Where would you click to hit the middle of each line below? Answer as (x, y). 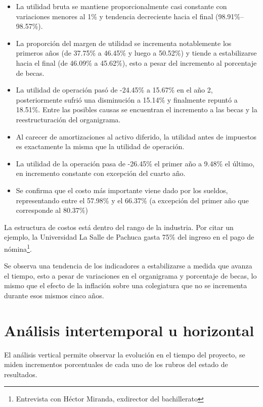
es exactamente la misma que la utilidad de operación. (100, 146)
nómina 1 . (18, 248)
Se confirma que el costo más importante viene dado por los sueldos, (122, 190)
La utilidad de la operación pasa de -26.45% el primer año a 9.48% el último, (135, 163)
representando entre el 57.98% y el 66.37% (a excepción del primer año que (132, 200)
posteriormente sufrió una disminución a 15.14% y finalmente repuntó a (127, 99)
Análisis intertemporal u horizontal (129, 330)
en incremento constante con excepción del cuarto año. (101, 173)
